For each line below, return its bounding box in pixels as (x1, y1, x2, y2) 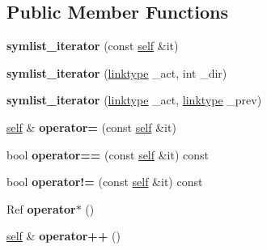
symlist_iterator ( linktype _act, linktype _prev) (6, 91, 262, 108)
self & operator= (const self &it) (6, 118, 176, 135)
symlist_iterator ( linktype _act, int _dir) (6, 64, 227, 81)
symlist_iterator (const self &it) (6, 37, 179, 54)
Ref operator (6, 200, 76, 217)
